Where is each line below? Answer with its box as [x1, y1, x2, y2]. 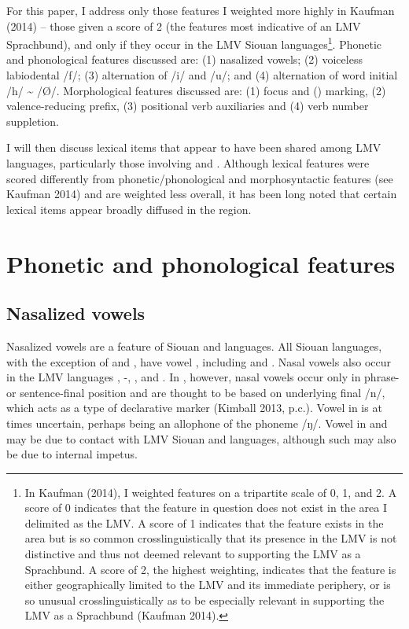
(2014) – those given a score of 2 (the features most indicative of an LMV [6, 17, 361, 34]
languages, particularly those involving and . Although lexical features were [6, 155, 370, 171]
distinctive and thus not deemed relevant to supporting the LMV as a [24, 546, 361, 562]
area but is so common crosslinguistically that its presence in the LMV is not [24, 530, 397, 546]
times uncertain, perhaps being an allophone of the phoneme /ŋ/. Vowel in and [6, 414, 388, 431]
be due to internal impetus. [6, 446, 138, 462]
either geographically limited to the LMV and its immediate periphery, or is [24, 576, 391, 593]
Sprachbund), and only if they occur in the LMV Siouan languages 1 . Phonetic [6, 34, 382, 52]
